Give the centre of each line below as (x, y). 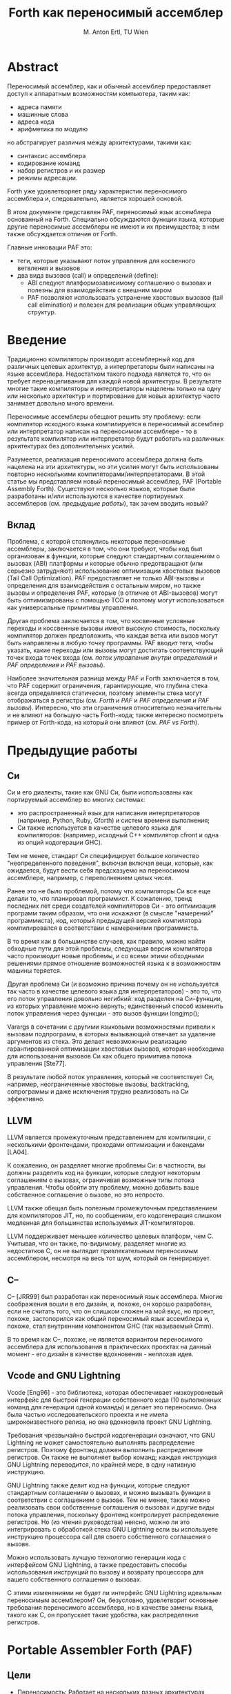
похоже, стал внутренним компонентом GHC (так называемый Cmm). (110, 1326)
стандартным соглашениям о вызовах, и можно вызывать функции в (109, 1492)
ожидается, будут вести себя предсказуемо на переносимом (98, 870)
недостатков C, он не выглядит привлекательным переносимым (103, 1251)
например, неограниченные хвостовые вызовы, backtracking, (98, 1084)
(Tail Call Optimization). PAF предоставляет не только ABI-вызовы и (106, 578)
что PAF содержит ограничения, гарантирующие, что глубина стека (108, 686)
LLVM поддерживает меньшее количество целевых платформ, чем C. (110, 1236)
